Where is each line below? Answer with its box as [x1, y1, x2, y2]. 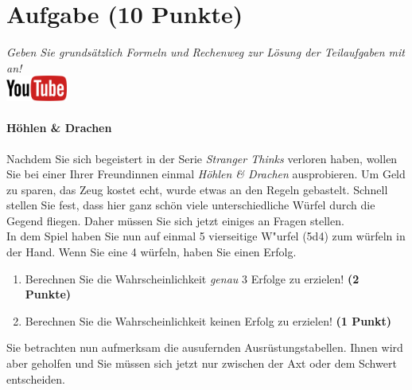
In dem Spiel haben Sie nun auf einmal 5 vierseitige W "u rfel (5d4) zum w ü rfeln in [6, 228, 406, 244]
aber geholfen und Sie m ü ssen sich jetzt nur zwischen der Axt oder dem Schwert [6, 355, 397, 372]
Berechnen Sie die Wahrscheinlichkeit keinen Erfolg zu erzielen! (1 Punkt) [25, 312, 392, 329]
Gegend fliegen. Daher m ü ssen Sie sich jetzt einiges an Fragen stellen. [6, 212, 344, 228]
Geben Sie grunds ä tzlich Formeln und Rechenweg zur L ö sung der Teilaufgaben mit [6, 44, 405, 60]
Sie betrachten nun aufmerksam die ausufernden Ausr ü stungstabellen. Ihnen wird [6, 339, 403, 356]
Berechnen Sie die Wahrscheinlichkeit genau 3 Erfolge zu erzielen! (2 [25, 270, 360, 287]
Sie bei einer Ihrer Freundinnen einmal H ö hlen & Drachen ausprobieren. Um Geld [6, 166, 406, 182]
